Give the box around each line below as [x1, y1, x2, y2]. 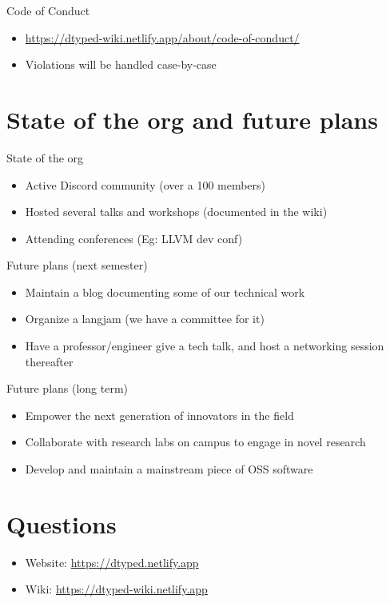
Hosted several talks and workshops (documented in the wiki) [25, 203, 328, 220]
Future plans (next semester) [6, 257, 148, 274]
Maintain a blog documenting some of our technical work [25, 283, 305, 300]
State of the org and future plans [6, 102, 378, 135]
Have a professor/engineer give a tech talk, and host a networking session [25, 337, 384, 354]
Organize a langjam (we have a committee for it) [25, 310, 265, 327]
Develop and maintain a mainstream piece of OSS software [25, 461, 313, 477]
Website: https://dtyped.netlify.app [25, 553, 199, 570]
